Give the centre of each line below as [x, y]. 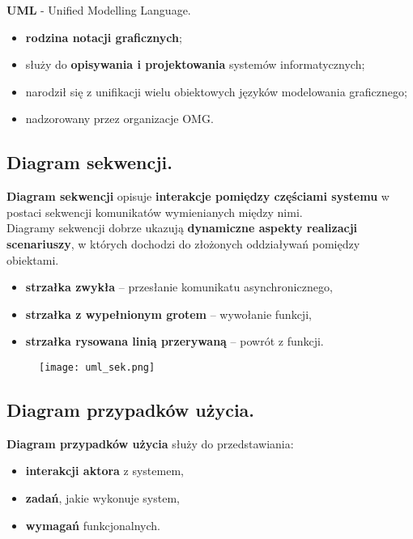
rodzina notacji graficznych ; [104, 37]
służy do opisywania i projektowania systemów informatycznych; [195, 64]
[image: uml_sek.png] [97, 367]
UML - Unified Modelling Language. [99, 10]
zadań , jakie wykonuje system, [102, 497]
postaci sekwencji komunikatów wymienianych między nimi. [155, 212]
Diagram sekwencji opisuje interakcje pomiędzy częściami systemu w [198, 196]
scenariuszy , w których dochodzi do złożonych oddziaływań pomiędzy [183, 243]
